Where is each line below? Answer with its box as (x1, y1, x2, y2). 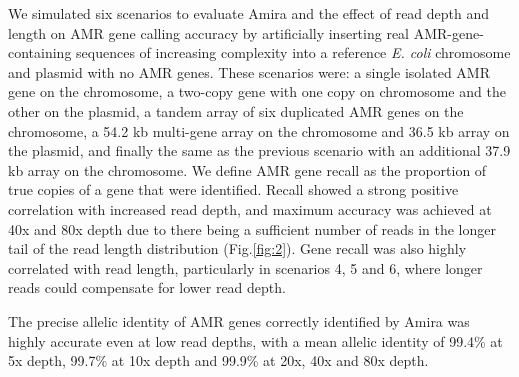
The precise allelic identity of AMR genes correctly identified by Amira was (8, 310, 470, 331)
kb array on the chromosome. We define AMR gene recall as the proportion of (8, 159, 487, 180)
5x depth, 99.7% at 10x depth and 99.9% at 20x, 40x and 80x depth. (8, 350, 429, 371)
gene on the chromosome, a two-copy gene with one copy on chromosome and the (8, 81, 506, 102)
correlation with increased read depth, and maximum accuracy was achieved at (8, 198, 492, 219)
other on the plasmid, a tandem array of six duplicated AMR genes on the (8, 100, 464, 121)
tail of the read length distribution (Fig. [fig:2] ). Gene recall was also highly (8, 238, 467, 259)
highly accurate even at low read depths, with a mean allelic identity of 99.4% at (8, 330, 503, 351)
